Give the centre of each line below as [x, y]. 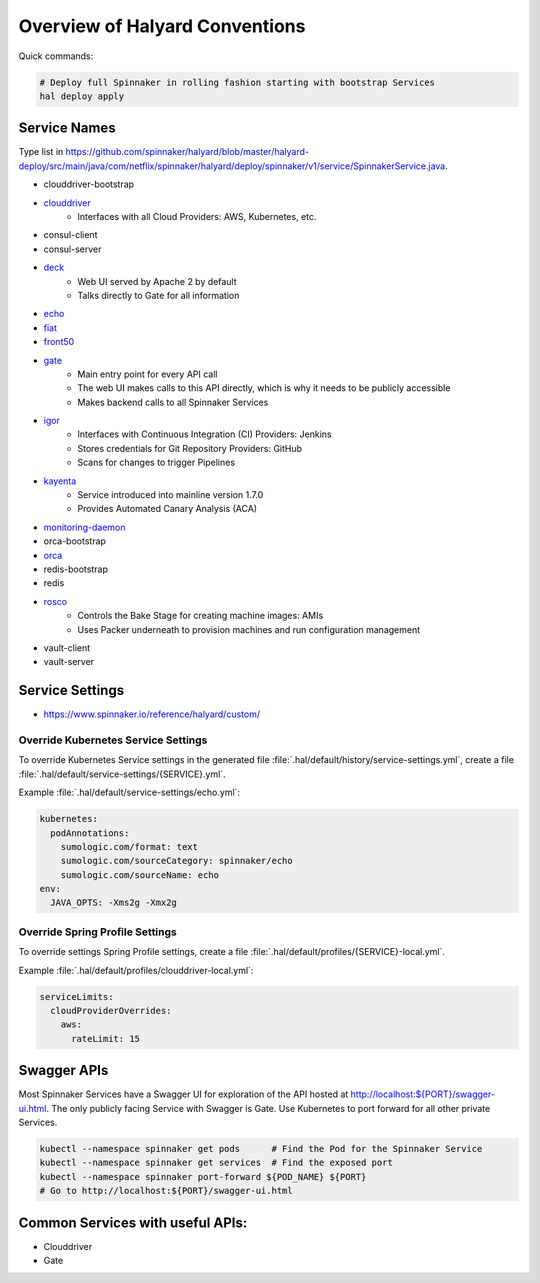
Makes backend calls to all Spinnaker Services [173, 402]
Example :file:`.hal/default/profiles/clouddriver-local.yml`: [136, 970]
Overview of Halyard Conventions [162, 26]
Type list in [41, 152]
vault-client [67, 647]
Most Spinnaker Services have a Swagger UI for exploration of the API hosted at [183, 1094]
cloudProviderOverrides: [111, 1010]
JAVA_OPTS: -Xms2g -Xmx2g [113, 903]
